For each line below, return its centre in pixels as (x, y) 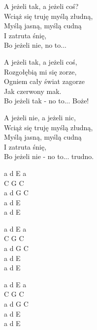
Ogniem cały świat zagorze (44, 81)
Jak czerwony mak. (33, 91)
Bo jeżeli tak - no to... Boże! (47, 101)
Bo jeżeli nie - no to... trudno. (49, 156)
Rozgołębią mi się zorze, (40, 71)
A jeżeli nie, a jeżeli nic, (40, 117)
